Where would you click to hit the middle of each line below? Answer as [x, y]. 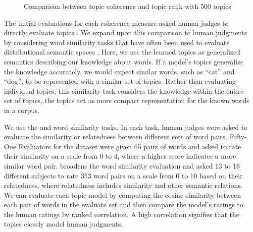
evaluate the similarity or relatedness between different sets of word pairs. [116, 137]
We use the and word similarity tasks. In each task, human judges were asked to [126, 127]
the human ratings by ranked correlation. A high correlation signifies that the [122, 214]
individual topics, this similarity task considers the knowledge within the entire [124, 90]
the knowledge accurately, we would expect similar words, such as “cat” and [119, 71]
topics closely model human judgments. [64, 224]
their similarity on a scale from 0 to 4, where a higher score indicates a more [120, 156]
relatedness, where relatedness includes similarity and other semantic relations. [123, 185]
